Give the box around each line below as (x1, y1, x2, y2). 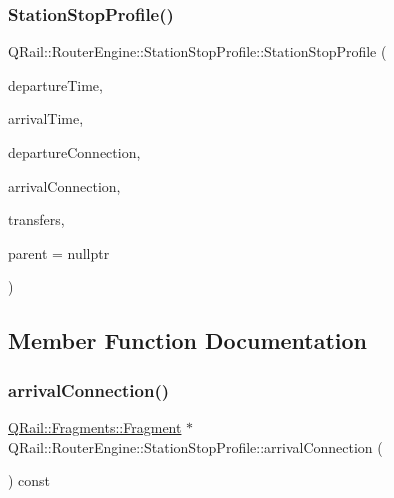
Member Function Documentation (8, 325, 368, 356)
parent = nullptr (8, 242, 110, 263)
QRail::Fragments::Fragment (8, 416, 182, 437)
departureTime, (8, 74, 103, 95)
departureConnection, (8, 142, 141, 162)
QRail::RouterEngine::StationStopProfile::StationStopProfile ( (8, 41, 387, 62)
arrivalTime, (8, 108, 84, 129)
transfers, (8, 209, 65, 230)
